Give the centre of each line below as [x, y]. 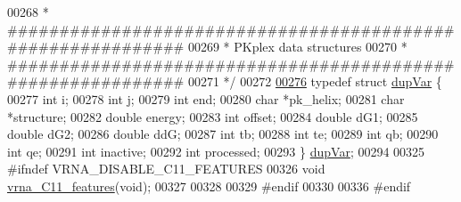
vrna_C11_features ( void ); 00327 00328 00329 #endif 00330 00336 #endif [209, 186]
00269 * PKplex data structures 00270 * [297, 47]
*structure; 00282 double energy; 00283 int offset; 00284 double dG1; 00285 [213, 116]
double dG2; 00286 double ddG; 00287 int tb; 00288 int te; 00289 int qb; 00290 [223, 134]
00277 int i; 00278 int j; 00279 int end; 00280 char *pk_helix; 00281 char [206, 98]
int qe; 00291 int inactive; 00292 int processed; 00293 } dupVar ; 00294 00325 [216, 151]
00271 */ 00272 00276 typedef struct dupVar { [315, 81]
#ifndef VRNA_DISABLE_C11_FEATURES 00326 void [166, 169]
